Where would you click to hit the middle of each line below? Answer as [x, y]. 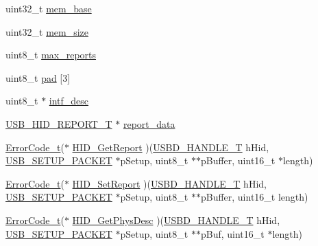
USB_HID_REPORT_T [59, 123]
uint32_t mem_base [49, 8]
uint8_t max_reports [51, 55]
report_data [149, 123]
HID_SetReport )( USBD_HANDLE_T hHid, [169, 183]
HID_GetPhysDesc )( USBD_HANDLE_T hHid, [176, 220]
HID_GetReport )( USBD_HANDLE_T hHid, [171, 147]
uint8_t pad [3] [38, 77]
